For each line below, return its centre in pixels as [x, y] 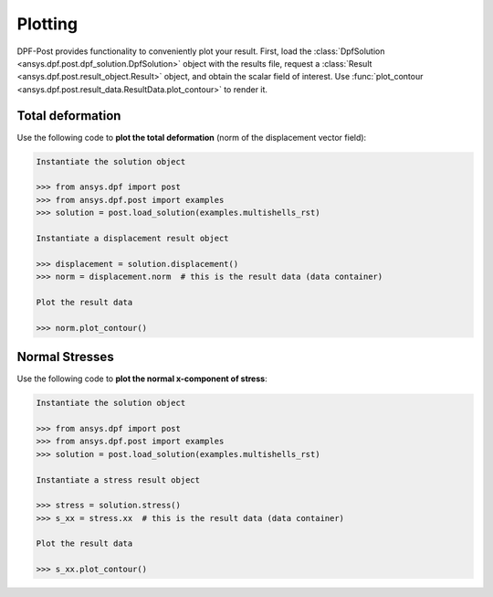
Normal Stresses [65, 357]
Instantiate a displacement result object [132, 238]
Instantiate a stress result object [118, 480]
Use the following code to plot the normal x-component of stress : [142, 378]
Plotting [47, 24]
